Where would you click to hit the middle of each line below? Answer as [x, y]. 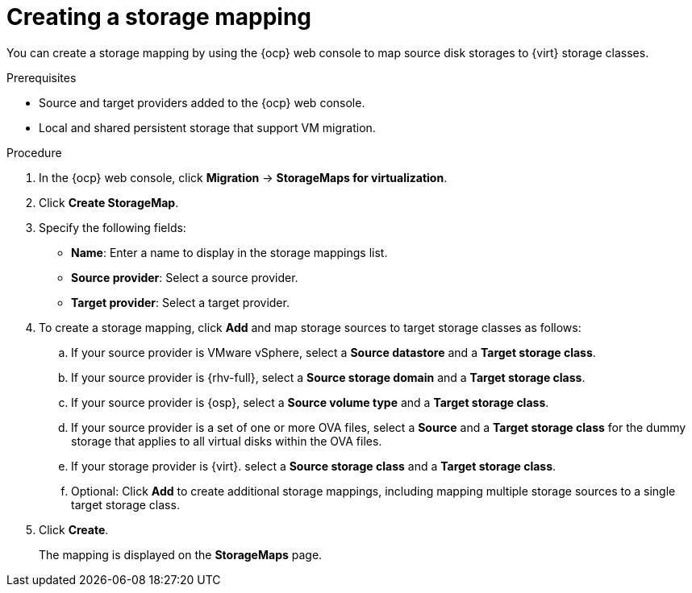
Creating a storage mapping [159, 17]
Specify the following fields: [113, 227]
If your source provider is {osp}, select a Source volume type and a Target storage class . [310, 402]
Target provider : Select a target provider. [180, 302]
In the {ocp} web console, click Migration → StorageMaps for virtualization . [243, 177]
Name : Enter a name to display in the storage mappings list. [229, 252]
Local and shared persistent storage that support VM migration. [207, 127]
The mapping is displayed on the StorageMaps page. [181, 554]
